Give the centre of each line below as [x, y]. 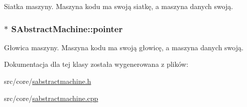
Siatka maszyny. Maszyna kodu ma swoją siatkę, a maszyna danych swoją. [119, 6]
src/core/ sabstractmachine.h [48, 81]
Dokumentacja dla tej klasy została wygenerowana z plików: [96, 64]
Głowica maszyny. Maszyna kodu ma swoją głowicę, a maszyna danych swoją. [124, 47]
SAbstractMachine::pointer [67, 28]
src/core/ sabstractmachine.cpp [51, 98]
